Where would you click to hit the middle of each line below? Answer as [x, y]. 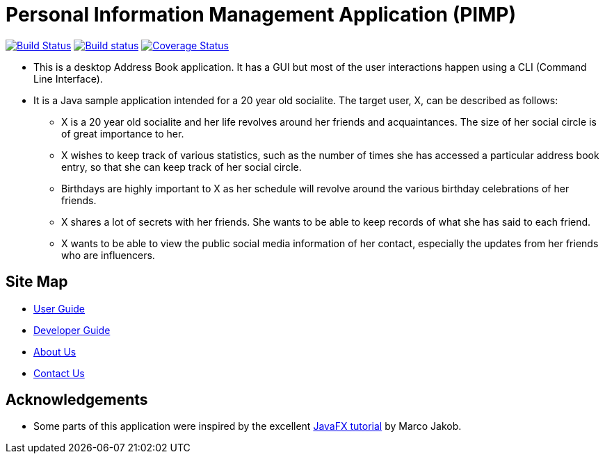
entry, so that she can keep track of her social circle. [181, 167]
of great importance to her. [123, 133]
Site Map [37, 282]
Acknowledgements [77, 400]
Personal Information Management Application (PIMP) [261, 15]
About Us [55, 351]
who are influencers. [108, 255]
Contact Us [59, 373]
